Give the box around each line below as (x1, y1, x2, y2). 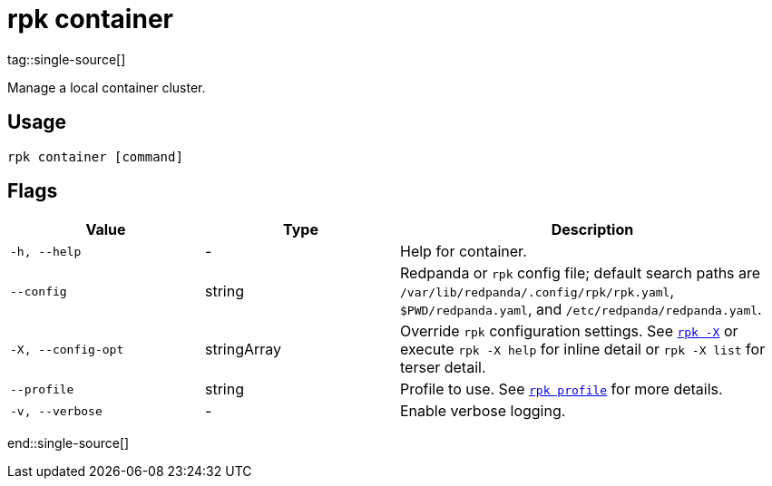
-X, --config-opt (10, 342, 124, 356)
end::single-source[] (7, 435, 130, 452)
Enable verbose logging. (400, 402, 566, 421)
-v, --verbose (10, 403, 103, 418)
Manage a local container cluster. (7, 79, 206, 95)
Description (551, 220, 634, 239)
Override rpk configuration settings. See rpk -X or (400, 322, 738, 341)
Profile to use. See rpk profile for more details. (400, 380, 723, 399)
